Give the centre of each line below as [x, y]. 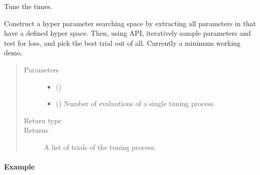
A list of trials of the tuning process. [100, 147]
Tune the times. [28, 6]
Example [20, 167]
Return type [43, 120]
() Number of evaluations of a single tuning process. [136, 103]
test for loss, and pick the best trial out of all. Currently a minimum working [122, 42]
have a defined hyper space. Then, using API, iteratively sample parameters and [127, 33]
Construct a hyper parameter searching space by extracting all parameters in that [130, 23]
